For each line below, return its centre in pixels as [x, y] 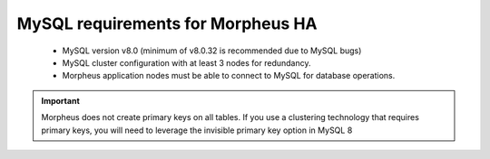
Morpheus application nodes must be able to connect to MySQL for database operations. [229, 76]
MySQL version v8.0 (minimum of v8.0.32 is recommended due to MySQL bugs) [212, 51]
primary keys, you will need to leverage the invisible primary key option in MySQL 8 [197, 130]
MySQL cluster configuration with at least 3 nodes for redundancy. [187, 62]
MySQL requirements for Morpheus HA [167, 23]
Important [61, 100]
